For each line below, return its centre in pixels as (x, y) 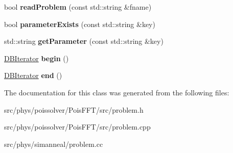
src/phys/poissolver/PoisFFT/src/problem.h (74, 109)
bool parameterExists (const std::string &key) (80, 24)
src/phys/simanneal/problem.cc (54, 144)
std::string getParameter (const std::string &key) (84, 41)
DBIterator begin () (37, 58)
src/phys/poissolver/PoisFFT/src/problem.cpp (77, 127)
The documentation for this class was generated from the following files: (117, 92)
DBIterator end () (33, 75)
